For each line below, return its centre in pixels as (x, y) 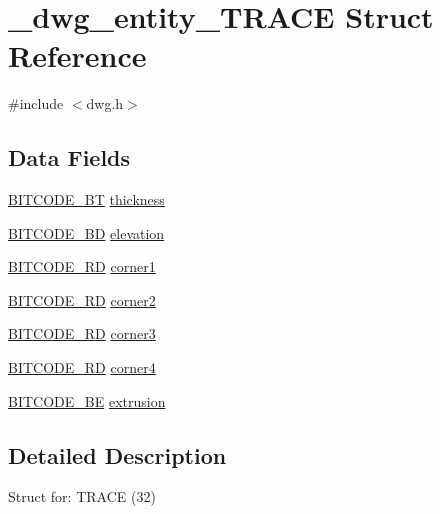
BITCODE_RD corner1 (82, 266)
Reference (77, 55)
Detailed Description (117, 454)
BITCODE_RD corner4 (82, 367)
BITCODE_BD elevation (86, 232)
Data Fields (69, 157)
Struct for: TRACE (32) (82, 496)
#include (36, 103)
